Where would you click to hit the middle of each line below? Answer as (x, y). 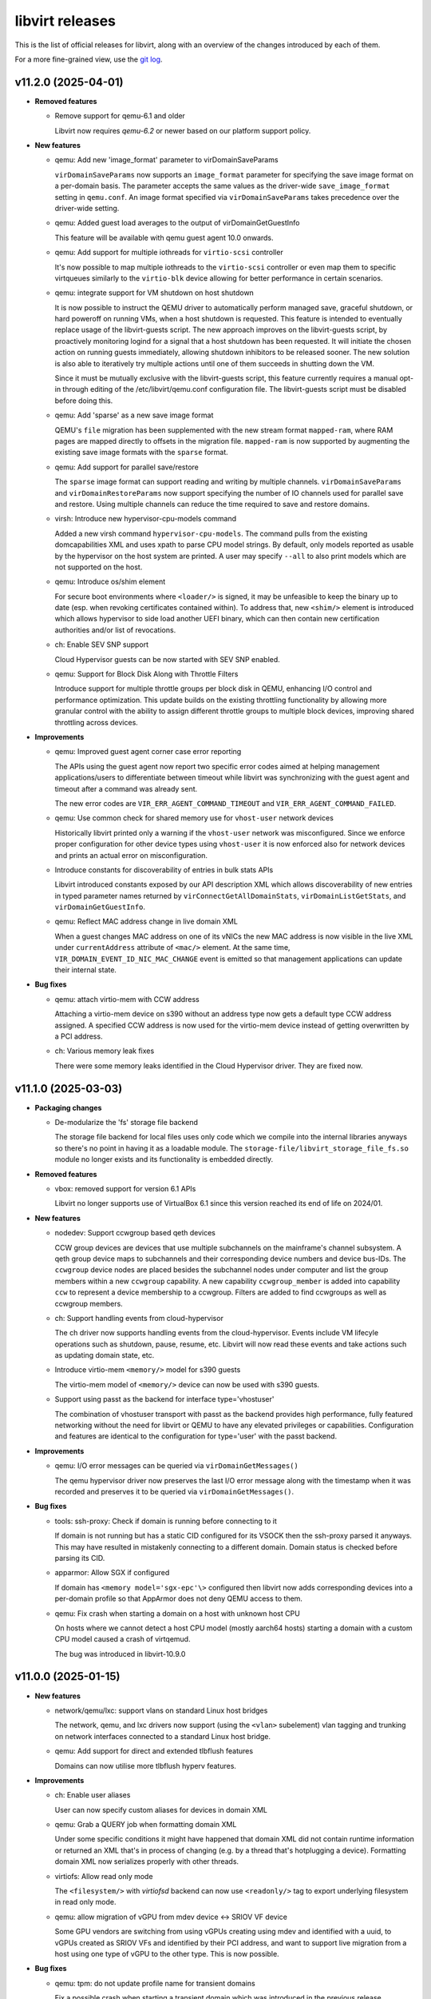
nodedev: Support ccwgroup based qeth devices (135, 1233)
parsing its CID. (80, 1558)
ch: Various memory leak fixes (105, 1051)
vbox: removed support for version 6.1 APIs (125, 1189)
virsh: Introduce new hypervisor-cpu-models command (146, 519)
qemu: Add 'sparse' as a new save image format (134, 415)
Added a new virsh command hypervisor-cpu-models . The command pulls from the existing (211, 533)
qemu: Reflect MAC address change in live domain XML (146, 922)
